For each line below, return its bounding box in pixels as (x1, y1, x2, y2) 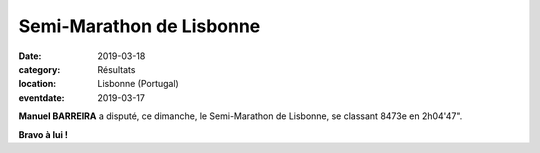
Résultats (97, 63, 136, 75)
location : (18, 78, 57, 90)
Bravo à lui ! (18, 128, 69, 140)
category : (18, 63, 61, 75)
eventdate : (18, 91, 65, 104)
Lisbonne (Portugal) (97, 78, 179, 90)
